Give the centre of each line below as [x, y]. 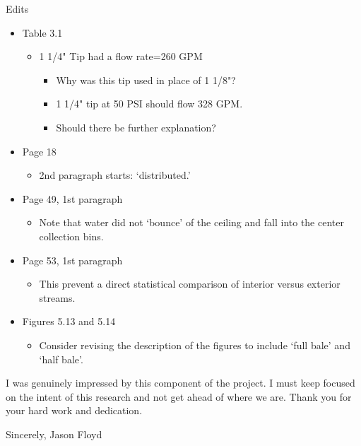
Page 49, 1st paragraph [72, 198]
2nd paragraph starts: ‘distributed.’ [115, 175]
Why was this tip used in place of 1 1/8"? [146, 80]
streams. [57, 297]
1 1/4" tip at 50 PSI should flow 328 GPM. [149, 104]
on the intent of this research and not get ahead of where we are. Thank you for [179, 396]
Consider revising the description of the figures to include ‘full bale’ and [195, 345]
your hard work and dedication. [74, 410]
